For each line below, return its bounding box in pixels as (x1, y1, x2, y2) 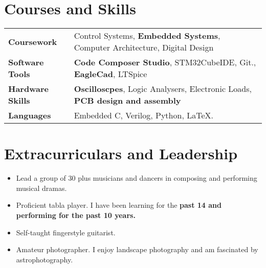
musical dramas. (16, 182, 67, 193)
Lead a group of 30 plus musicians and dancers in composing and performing (16, 173, 257, 183)
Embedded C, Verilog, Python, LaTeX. (74, 109, 213, 121)
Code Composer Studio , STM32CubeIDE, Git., (74, 56, 256, 68)
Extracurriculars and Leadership (4, 143, 238, 164)
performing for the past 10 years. (16, 210, 136, 221)
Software (8, 56, 44, 68)
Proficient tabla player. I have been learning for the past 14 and (16, 200, 221, 210)
